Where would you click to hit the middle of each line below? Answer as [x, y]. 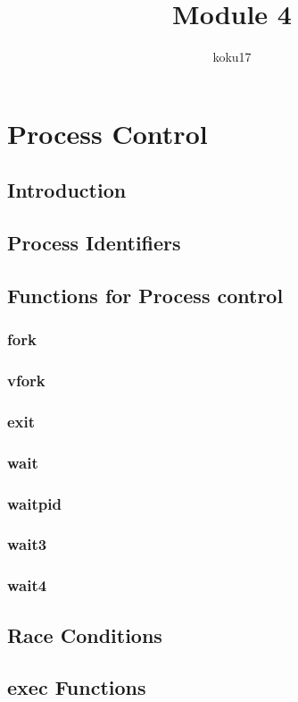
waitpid [34, 503]
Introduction [67, 190]
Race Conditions [85, 634]
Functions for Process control [145, 295]
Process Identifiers [94, 243]
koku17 [232, 57]
